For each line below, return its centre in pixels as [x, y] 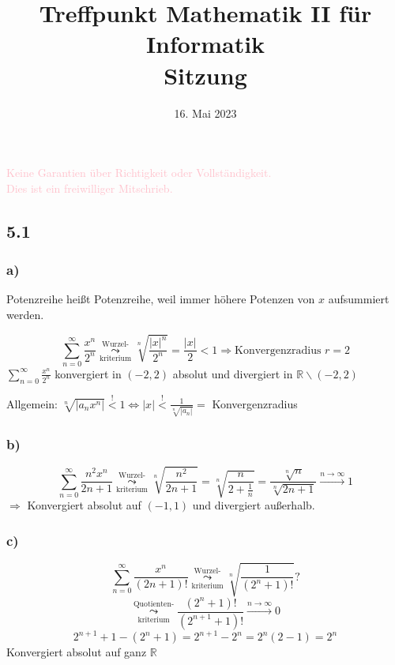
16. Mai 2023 [205, 113]
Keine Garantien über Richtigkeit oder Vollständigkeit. [139, 173]
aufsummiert [359, 299]
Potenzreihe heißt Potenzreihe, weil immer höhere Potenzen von [161, 299]
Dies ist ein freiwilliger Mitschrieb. [90, 188]
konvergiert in [88, 373]
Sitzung [205, 75]
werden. [25, 314]
